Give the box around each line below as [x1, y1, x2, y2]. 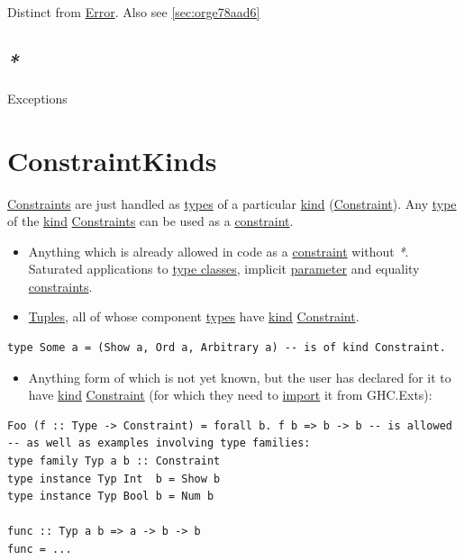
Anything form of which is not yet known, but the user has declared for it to [28, 367, 451, 386]
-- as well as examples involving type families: [7, 437, 311, 450]
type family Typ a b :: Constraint [7, 455, 221, 468]
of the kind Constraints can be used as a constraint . [7, 212, 294, 230]
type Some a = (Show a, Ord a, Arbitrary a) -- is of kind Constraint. [7, 341, 446, 355]
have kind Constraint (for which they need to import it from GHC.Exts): [28, 385, 432, 404]
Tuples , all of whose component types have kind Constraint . [28, 307, 359, 326]
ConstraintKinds [7, 141, 217, 178]
